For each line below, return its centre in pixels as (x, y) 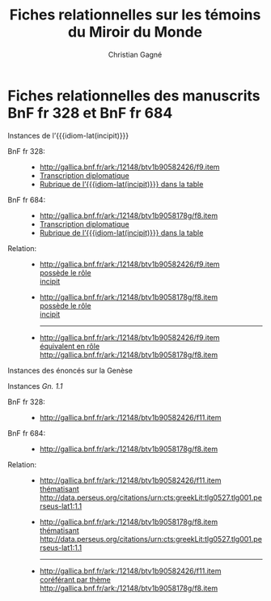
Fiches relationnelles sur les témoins (135, 15)
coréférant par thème (75, 579)
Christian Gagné (135, 54)
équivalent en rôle (70, 346)
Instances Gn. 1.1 (35, 386)
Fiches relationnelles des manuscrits (134, 96)
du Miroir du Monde (135, 32)
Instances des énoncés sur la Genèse (70, 370)
